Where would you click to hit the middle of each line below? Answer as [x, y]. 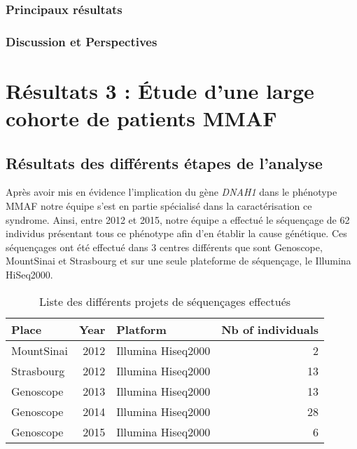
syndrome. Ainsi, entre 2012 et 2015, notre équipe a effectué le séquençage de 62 [178, 219]
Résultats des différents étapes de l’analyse [164, 162]
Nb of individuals [270, 329]
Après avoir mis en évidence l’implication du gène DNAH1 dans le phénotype [171, 192]
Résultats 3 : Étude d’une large [160, 90]
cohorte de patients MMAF [141, 118]
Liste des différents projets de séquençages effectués [165, 301]
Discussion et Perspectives [82, 41]
